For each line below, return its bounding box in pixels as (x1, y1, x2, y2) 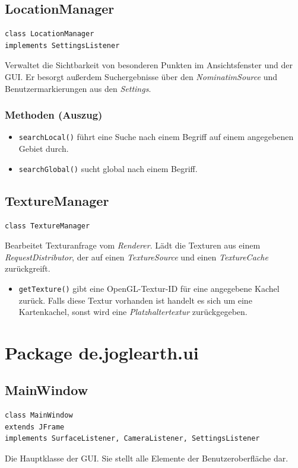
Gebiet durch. (18, 142, 69, 155)
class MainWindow (5, 411, 73, 420)
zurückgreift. (5, 262, 50, 275)
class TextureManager (5, 221, 90, 230)
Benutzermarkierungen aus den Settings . (5, 82, 151, 94)
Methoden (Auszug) (5, 107, 103, 122)
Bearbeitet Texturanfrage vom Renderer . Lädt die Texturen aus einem (5, 239, 261, 251)
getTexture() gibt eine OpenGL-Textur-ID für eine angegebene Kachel (18, 282, 280, 294)
